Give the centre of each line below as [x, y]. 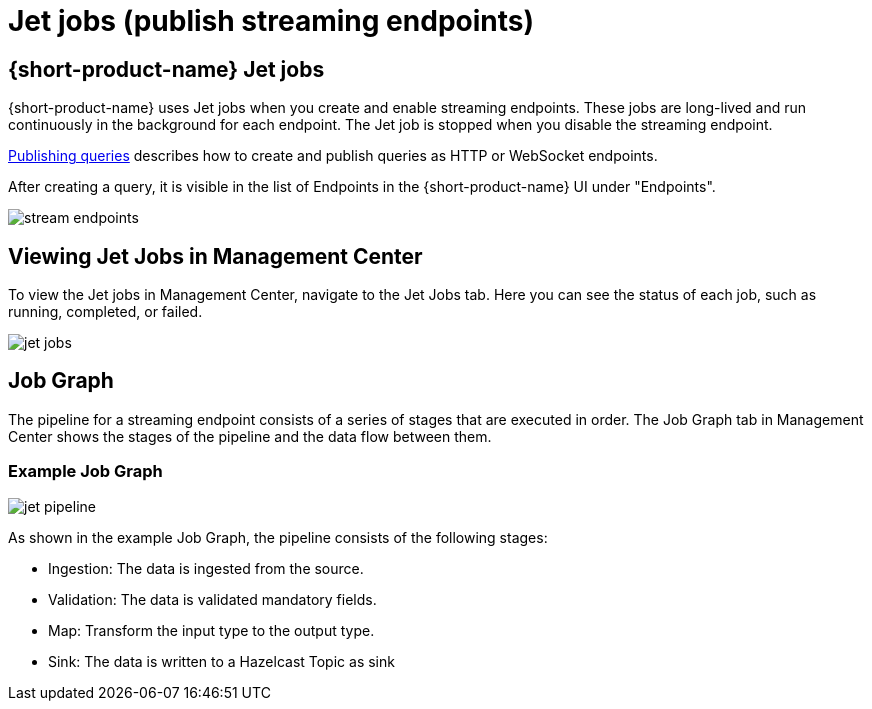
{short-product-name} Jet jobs [166, 69]
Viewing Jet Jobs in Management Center [215, 256]
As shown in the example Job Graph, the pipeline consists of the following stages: [278, 537]
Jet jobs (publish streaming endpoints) [271, 21]
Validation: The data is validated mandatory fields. [212, 599]
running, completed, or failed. [105, 312]
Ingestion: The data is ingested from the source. [206, 568]
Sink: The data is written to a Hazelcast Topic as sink [221, 661]
